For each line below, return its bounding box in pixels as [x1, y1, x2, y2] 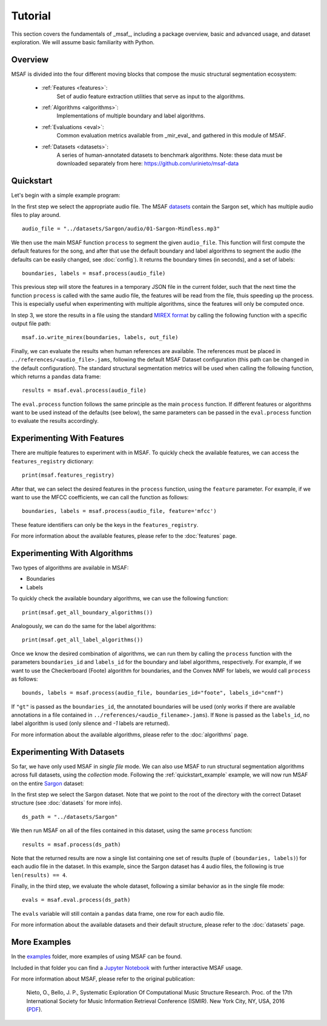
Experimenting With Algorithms [11, 548, 133, 558]
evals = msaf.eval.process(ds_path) [22, 896, 131, 904]
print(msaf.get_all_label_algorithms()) [22, 637, 144, 643]
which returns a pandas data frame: [11, 372, 101, 380]
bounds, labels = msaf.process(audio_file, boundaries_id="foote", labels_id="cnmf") [22, 689, 284, 697]
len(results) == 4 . [11, 871, 68, 878]
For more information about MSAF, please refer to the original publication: [11, 975, 195, 982]
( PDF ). [26, 1006, 42, 1013]
